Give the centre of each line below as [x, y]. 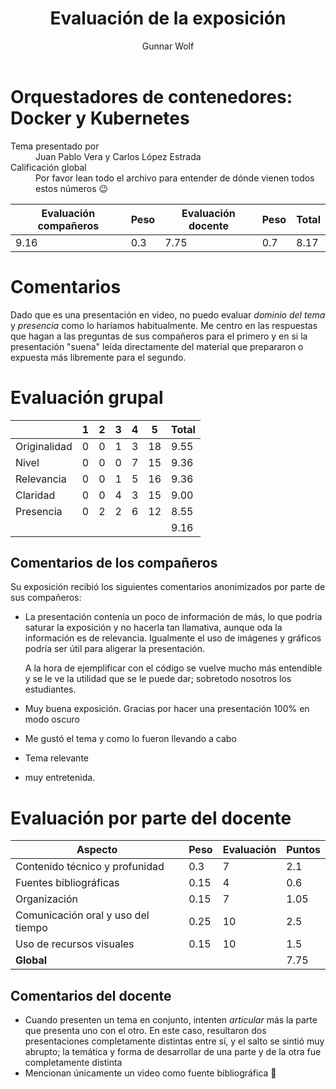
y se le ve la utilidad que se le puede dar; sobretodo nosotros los [158, 679]
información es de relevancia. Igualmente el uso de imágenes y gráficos [173, 638]
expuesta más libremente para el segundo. [98, 357]
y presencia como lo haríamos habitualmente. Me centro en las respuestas [164, 325]
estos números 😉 [72, 188]
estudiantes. [50, 689]
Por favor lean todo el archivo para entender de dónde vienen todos [175, 178]
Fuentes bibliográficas [67, 883]
